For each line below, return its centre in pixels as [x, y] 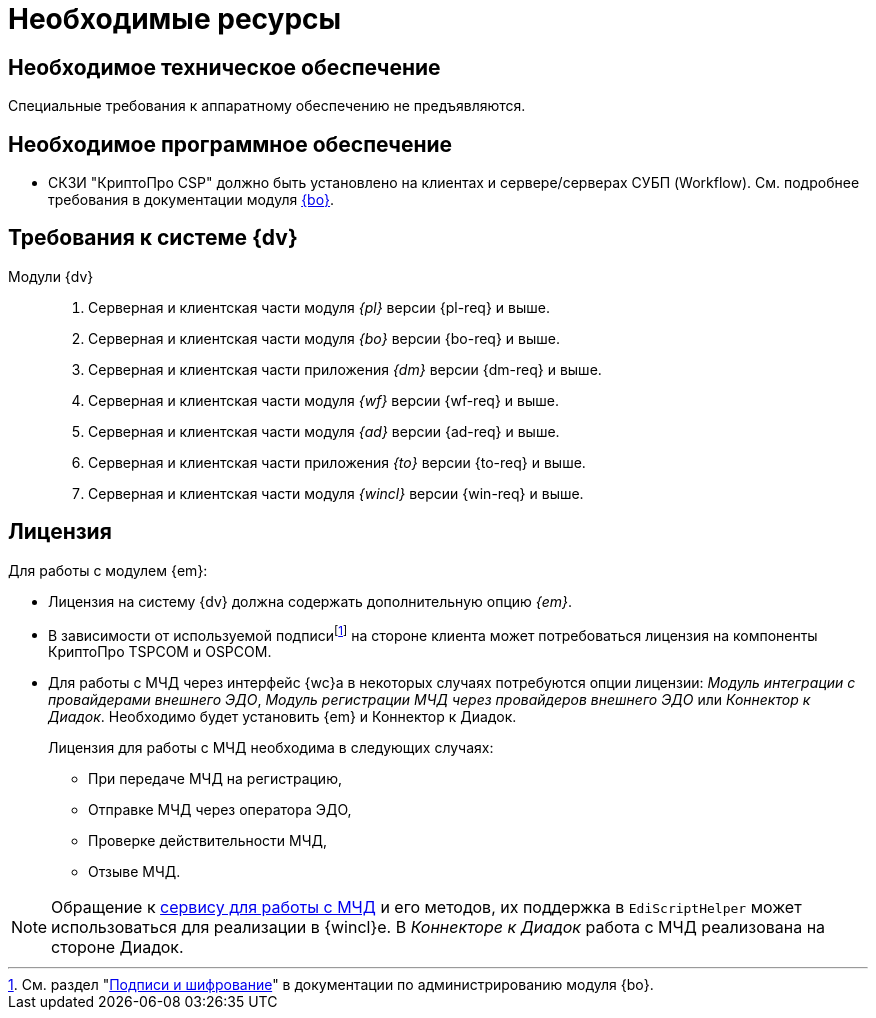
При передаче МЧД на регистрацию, [215, 779]
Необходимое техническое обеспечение [224, 67]
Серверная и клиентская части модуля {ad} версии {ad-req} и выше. [324, 431]
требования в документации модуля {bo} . [191, 200]
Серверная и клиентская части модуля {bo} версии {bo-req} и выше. [324, 338]
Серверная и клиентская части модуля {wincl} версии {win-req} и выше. [336, 493]
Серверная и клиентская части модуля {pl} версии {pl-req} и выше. [319, 307]
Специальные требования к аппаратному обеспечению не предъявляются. [267, 106]
